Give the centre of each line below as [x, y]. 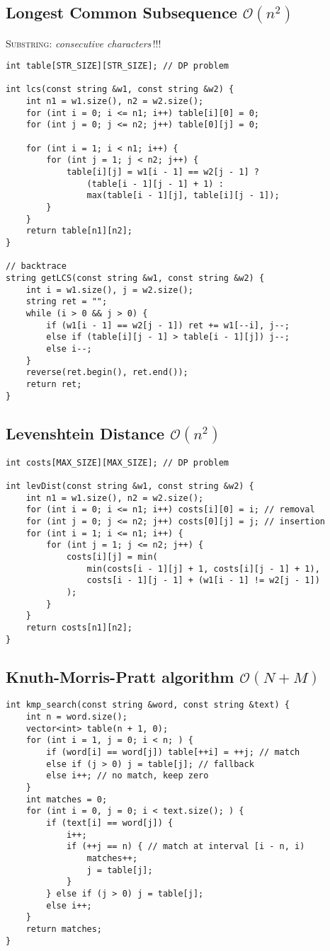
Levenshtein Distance [85, 433]
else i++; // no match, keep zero [127, 776]
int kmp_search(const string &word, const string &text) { [148, 705]
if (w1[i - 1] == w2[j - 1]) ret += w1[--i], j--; [168, 325]
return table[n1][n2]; [79, 231]
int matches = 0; [67, 799]
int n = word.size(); [76, 717]
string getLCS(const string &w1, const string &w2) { [135, 278]
